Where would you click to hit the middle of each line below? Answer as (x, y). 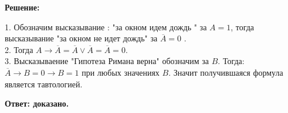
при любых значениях (121, 72)
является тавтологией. (44, 84)
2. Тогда (19, 49)
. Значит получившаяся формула (226, 72)
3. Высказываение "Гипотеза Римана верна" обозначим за (107, 61)
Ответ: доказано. (37, 103)
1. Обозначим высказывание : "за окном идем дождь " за (106, 27)
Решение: (22, 7)
